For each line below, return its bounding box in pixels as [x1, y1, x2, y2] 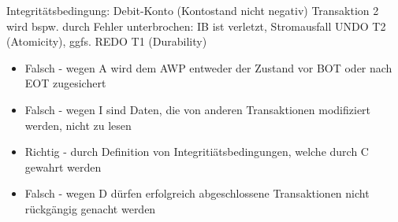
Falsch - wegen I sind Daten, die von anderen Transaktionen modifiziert [24, 101, 371, 117]
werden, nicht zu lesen [24, 117, 132, 133]
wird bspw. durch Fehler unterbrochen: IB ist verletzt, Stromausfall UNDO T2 [6, 17, 386, 34]
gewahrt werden [24, 158, 102, 175]
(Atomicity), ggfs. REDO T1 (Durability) [6, 33, 207, 50]
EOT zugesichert [24, 75, 106, 91]
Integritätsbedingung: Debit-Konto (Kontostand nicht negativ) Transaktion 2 [6, 2, 379, 18]
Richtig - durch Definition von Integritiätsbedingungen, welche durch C [24, 143, 369, 160]
